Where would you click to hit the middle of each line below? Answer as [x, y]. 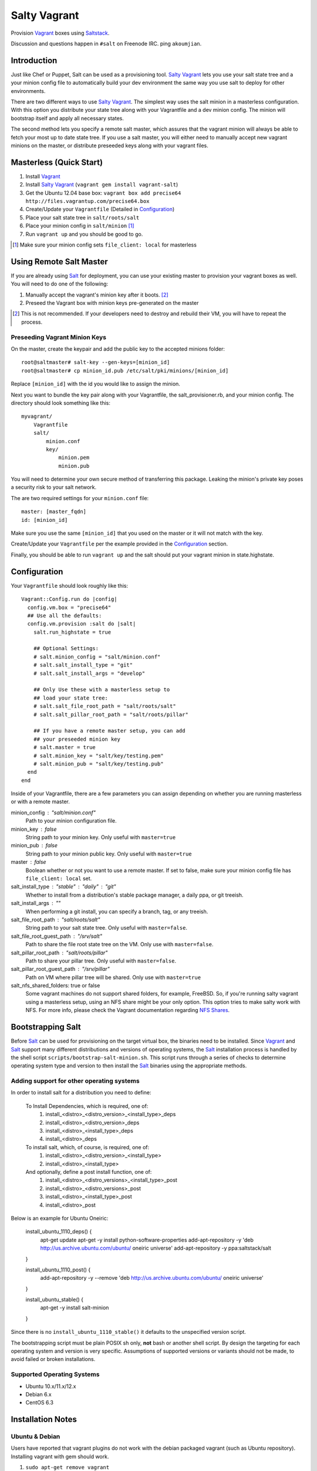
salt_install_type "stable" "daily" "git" [64, 887]
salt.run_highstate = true [72, 632]
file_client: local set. [59, 878]
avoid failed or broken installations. [53, 1359]
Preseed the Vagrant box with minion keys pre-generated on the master [112, 303]
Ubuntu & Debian [36, 1437]
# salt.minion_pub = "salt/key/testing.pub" [98, 764]
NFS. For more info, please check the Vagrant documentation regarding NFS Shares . [128, 1010]
